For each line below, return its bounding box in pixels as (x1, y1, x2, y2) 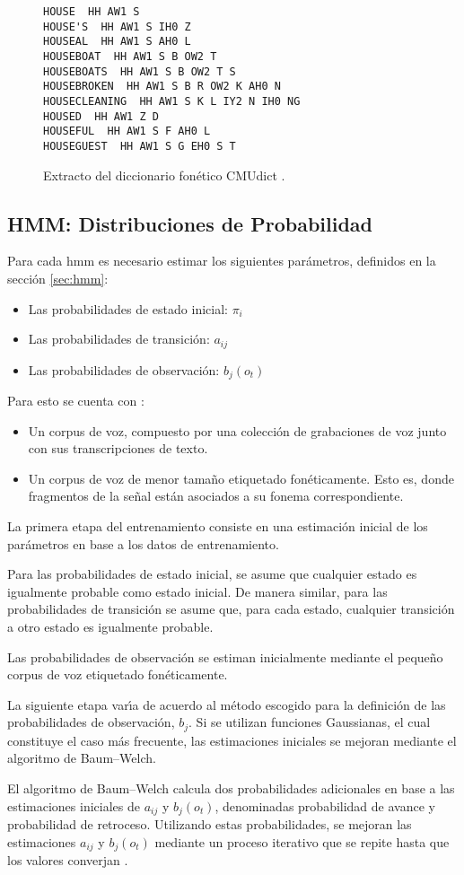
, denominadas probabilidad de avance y (214, 796, 435, 815)
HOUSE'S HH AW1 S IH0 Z (43, 20, 191, 33)
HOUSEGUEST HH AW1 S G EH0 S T (43, 139, 236, 153)
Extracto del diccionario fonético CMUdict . (43, 165, 285, 184)
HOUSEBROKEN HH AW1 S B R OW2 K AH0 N (43, 80, 281, 93)
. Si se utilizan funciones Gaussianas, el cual (188, 713, 431, 731)
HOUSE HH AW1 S (43, 5, 140, 18)
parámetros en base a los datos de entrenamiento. (7, 534, 279, 553)
